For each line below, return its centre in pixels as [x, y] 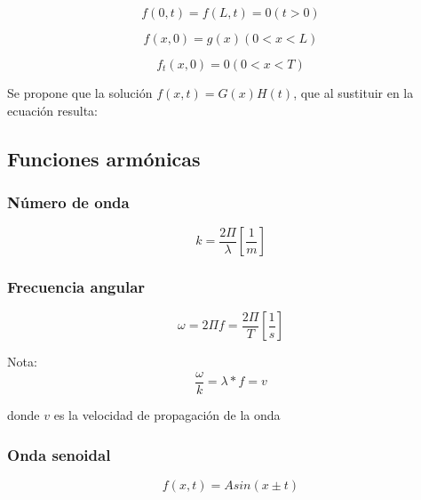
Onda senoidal [59, 454]
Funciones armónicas [104, 158]
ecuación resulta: [53, 110]
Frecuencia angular [76, 287]
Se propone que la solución [80, 93]
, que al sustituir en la [353, 93]
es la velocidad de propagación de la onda [167, 415]
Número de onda [68, 202]
